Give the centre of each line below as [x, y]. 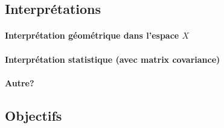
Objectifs [34, 115]
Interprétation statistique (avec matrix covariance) [113, 59]
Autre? [20, 82]
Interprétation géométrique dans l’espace [92, 35]
